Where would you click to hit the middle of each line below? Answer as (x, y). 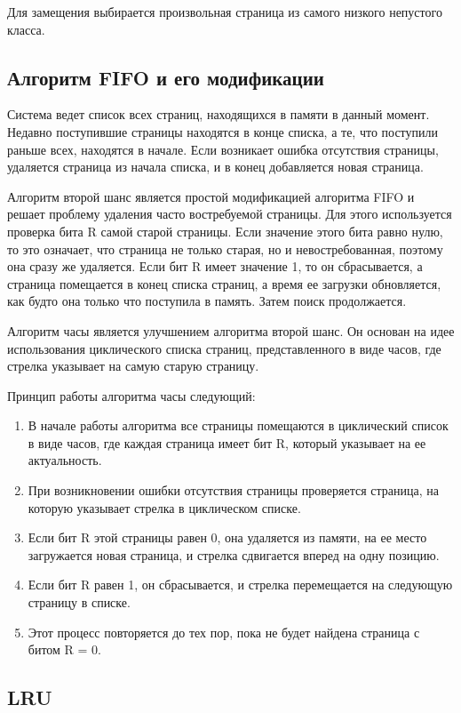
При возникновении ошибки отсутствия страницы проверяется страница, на (233, 490)
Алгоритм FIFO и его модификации (166, 77)
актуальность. (65, 460)
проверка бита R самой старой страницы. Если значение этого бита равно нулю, (225, 231)
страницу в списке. (79, 602)
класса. (26, 29)
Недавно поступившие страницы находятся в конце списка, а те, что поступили (223, 131)
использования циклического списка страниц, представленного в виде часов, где (224, 348)
